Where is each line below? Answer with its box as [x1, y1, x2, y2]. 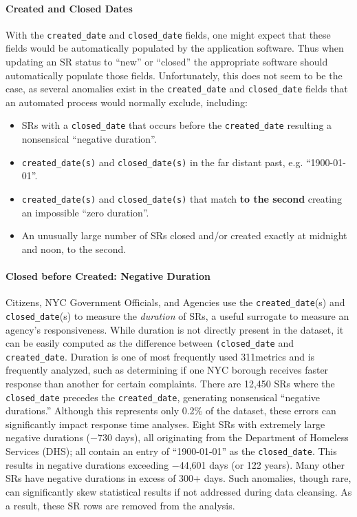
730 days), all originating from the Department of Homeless [97, 430, 349, 445]
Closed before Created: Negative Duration [6, 269, 211, 283]
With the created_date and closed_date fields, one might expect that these [6, 27, 331, 41]
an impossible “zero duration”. [21, 205, 149, 219]
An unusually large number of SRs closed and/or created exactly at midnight [21, 228, 347, 243]
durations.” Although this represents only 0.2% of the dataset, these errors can [6, 403, 336, 418]
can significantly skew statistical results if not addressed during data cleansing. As [6, 484, 352, 498]
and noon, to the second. [21, 241, 127, 256]
